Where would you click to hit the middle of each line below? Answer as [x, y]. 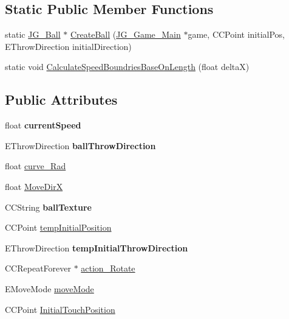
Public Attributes [61, 100]
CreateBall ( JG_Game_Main [125, 34]
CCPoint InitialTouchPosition [60, 309]
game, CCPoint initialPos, [236, 34]
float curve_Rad [36, 166]
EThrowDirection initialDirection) [68, 46]
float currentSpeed [43, 125]
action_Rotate [108, 268]
